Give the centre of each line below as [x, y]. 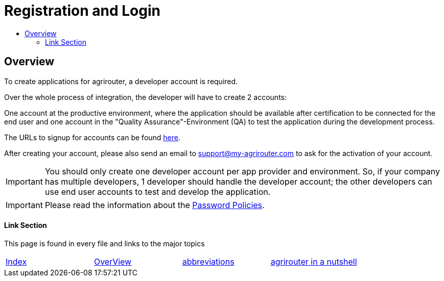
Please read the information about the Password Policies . [155, 205]
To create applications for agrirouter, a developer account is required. [121, 81]
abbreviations [208, 261]
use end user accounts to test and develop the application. [158, 191]
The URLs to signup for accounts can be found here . [92, 137]
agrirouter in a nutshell [314, 261]
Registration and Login [82, 11]
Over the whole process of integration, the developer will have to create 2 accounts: [145, 97]
